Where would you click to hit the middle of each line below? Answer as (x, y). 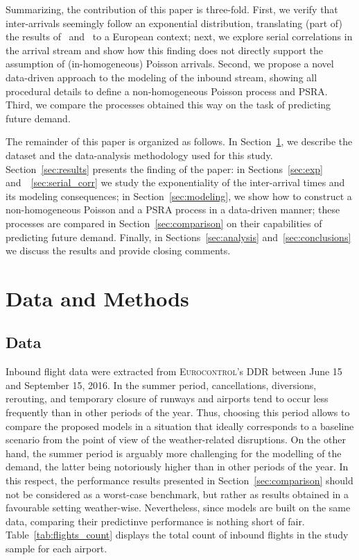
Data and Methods (97, 298)
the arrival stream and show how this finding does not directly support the (164, 50)
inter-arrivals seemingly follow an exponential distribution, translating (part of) (174, 23)
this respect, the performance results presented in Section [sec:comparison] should (179, 480)
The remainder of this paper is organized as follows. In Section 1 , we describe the (179, 141)
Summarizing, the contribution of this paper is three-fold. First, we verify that (172, 9)
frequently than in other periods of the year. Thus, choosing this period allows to (178, 412)
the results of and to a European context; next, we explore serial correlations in (179, 36)
